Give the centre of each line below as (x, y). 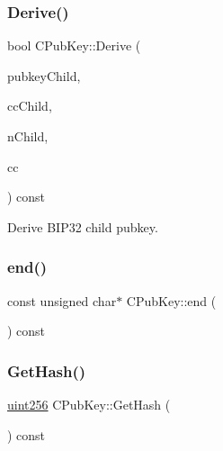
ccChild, (30, 106)
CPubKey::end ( (171, 300)
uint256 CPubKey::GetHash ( (89, 404)
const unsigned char (62, 300)
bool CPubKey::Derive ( (74, 45)
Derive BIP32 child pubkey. (83, 226)
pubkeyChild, (44, 75)
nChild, (28, 136)
